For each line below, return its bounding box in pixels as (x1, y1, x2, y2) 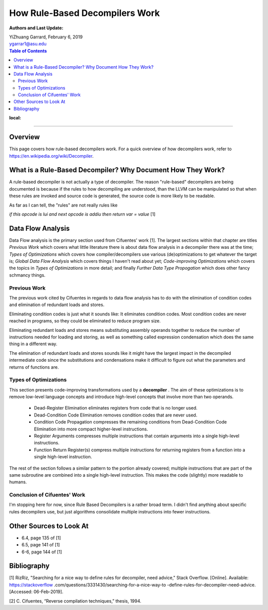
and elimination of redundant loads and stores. (9, 302, 105, 308)
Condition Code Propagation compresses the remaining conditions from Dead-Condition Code (34, 419, 227, 425)
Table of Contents (9, 48, 47, 54)
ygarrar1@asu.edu (9, 41, 47, 47)
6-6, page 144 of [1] (21, 549, 62, 555)
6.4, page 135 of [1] (21, 535, 62, 541)
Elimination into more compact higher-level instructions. (34, 426, 148, 432)
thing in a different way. (9, 341, 58, 347)
